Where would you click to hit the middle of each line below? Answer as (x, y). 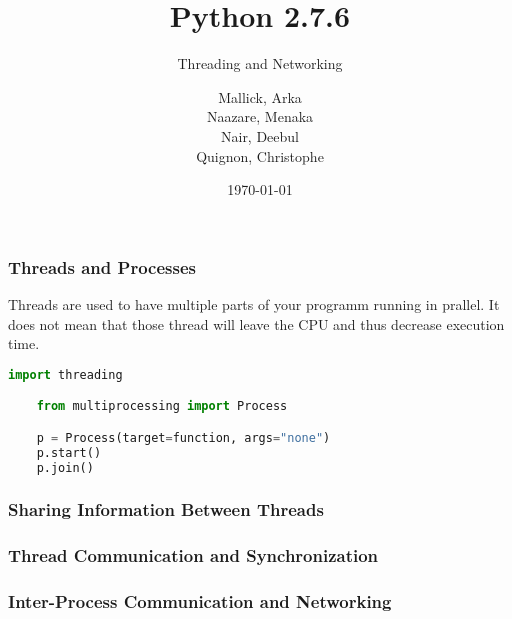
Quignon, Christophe (260, 155)
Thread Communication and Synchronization (193, 555)
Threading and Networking (260, 63)
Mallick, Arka (260, 96)
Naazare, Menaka (260, 116)
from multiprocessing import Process (162, 406)
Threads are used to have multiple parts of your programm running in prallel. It (254, 303)
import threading (65, 374)
